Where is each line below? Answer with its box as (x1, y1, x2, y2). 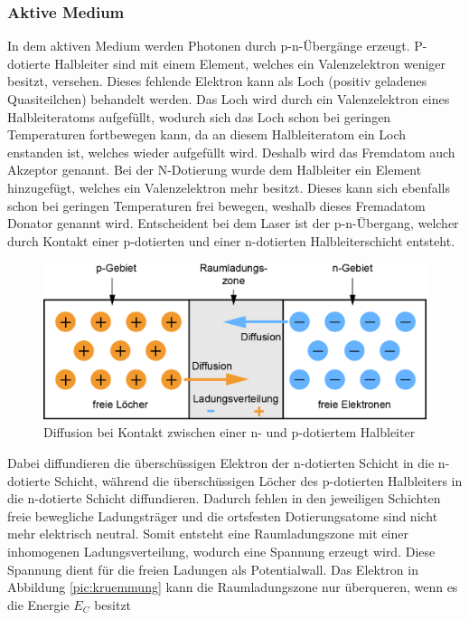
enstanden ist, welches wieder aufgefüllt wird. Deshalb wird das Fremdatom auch (7, 142, 455, 161)
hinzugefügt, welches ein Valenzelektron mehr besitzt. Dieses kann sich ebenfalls (7, 177, 450, 196)
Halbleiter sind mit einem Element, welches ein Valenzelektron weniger (54, 53, 446, 72)
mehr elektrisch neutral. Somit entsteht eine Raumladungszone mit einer (7, 524, 408, 543)
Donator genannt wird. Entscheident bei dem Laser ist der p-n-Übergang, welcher (7, 214, 459, 233)
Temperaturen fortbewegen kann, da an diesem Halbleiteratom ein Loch (7, 125, 407, 144)
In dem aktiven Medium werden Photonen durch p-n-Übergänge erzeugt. (7, 36, 410, 55)
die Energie (7, 595, 70, 614)
